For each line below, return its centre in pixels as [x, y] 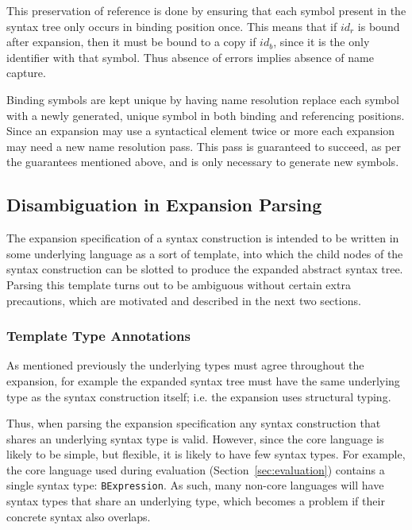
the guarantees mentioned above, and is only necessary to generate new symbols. [203, 162]
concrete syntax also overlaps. [79, 516]
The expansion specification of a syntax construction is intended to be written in [203, 238]
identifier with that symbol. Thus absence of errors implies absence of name [190, 57]
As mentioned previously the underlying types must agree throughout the [185, 365]
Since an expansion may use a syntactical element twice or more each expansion [201, 131]
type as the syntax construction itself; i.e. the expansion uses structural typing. [199, 396]
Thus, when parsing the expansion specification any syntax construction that [194, 423]
